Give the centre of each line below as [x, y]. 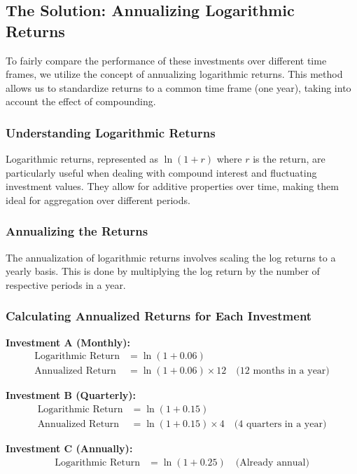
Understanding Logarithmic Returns [111, 132]
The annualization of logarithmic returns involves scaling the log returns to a [171, 257]
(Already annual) [272, 462]
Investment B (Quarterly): [71, 395]
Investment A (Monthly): [68, 342]
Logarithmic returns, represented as [82, 159]
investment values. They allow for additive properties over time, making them [172, 186]
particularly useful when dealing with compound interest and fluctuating [161, 172]
